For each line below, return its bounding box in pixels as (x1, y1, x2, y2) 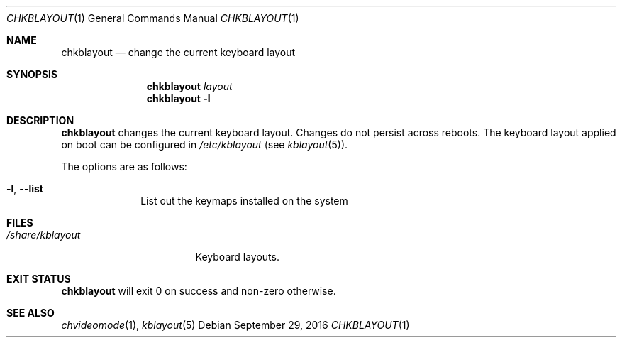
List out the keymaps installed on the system (140, 195, 348, 207)
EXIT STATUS (6, 273, 71, 285)
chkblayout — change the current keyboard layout (61, 46, 296, 58)
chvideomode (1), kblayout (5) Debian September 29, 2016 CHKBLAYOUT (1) (61, 319, 410, 331)
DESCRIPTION (6, 114, 74, 126)
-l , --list (6, 183, 43, 195)
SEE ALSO (6, 307, 55, 319)
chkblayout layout (146, 80, 233, 92)
